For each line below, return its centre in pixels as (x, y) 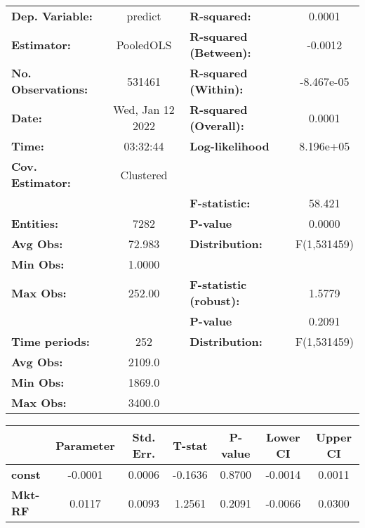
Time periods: (51, 341)
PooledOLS (144, 44)
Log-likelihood (230, 146)
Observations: (50, 89)
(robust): (215, 301)
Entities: (35, 223)
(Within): (217, 89)
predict (144, 16)
